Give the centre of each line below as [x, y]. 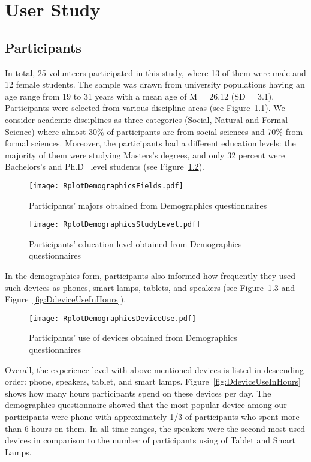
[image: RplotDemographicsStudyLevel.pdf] [115, 225]
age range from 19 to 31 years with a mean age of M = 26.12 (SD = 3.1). [140, 96]
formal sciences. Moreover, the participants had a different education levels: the [150, 143]
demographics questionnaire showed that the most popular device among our [146, 405]
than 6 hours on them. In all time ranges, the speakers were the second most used [155, 428]
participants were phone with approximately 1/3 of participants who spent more [152, 417]
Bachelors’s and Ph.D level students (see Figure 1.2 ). [105, 166]
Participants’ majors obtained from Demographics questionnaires [148, 205]
